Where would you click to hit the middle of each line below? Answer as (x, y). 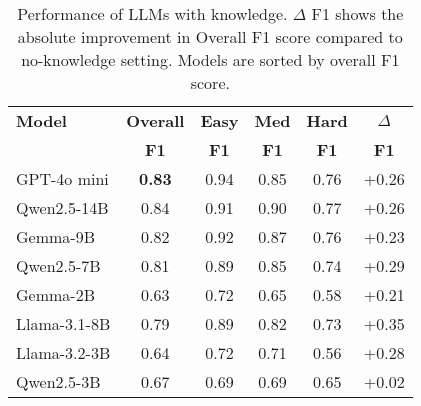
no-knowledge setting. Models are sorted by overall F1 (210, 59)
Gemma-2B (55, 294)
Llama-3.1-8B (63, 323)
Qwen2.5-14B (62, 207)
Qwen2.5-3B (58, 381)
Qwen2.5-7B (58, 265)
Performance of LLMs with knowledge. (152, 13)
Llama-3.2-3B (63, 352)
